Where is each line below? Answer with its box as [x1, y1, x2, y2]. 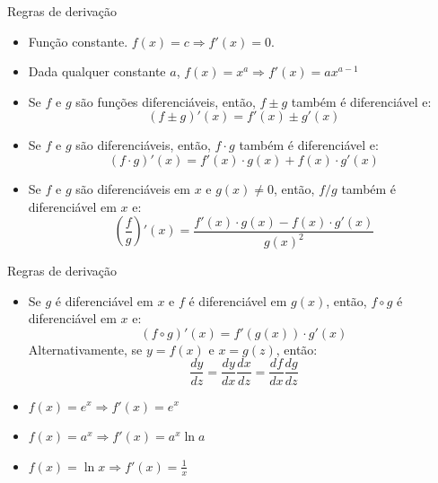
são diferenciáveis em [75, 179, 190, 198]
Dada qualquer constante [28, 62, 166, 81]
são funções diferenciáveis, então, [75, 92, 256, 110]
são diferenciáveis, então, [75, 136, 211, 154]
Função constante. [28, 31, 128, 50]
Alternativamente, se [28, 339, 143, 358]
